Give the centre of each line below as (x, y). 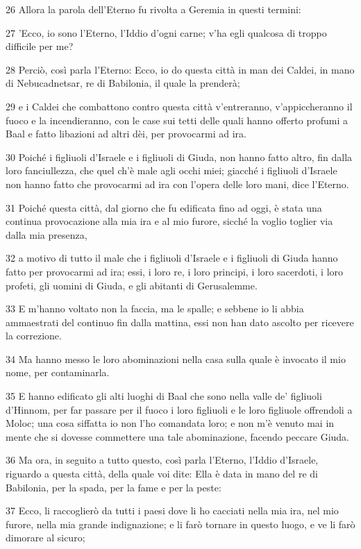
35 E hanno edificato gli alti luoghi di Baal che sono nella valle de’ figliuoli (164, 396)
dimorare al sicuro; (45, 538)
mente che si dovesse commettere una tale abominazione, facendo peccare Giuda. (177, 436)
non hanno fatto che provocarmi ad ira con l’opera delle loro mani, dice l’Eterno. (177, 184)
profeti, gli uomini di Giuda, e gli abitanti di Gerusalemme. (132, 285)
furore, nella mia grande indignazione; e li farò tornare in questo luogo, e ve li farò (180, 524)
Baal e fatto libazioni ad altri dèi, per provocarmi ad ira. (126, 134)
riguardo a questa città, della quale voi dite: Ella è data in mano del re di (162, 474)
